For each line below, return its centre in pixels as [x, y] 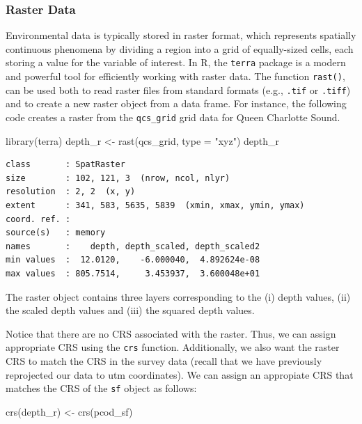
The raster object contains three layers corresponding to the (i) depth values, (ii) [178, 296]
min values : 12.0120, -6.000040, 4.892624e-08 [133, 260]
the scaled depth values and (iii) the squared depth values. [130, 310]
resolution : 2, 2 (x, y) [71, 192]
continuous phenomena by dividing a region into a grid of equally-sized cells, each [180, 48]
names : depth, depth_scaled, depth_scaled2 [133, 246]
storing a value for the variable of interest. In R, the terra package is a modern [176, 62]
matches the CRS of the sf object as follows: [101, 388]
